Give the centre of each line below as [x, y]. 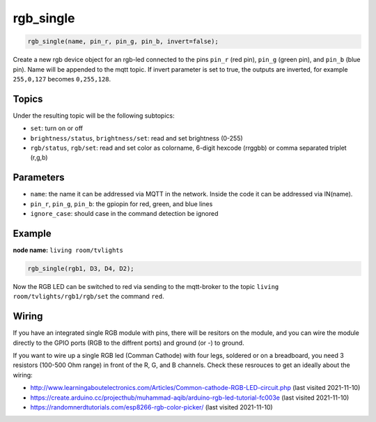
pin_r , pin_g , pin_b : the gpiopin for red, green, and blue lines [122, 204]
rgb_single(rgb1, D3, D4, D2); [81, 268]
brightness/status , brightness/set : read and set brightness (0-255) [136, 138]
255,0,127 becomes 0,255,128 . [62, 79]
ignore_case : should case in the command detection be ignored [124, 214]
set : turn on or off [57, 128]
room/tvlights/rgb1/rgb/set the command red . [88, 297]
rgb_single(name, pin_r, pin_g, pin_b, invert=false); [123, 41]
